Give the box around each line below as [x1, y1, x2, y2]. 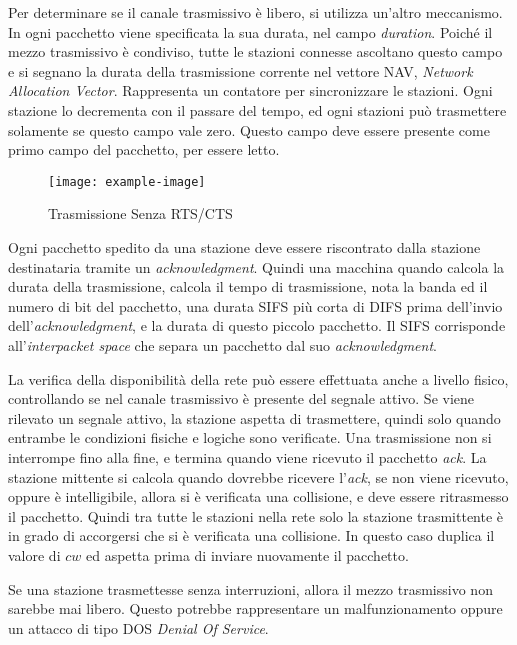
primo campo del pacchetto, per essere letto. [8, 139, 280, 160]
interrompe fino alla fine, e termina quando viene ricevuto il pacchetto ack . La [8, 446, 487, 467]
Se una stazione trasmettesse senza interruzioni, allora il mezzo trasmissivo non [8, 578, 493, 599]
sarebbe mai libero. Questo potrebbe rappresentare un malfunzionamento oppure [8, 598, 503, 619]
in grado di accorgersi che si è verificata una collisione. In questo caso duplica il [8, 525, 495, 546]
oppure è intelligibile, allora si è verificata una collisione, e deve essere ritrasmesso [8, 486, 509, 507]
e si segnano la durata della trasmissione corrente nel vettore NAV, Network [8, 60, 473, 81]
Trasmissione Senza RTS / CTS [48, 203, 233, 224]
